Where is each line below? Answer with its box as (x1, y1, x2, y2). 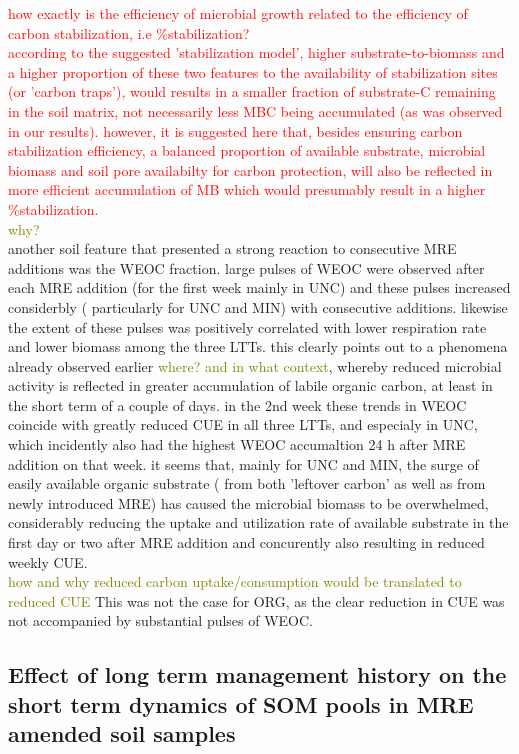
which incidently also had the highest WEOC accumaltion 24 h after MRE (8, 434, 466, 455)
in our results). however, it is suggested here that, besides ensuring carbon (8, 120, 463, 141)
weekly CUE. (8, 551, 88, 572)
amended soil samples (8, 718, 236, 749)
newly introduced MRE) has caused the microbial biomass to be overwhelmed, (8, 492, 489, 513)
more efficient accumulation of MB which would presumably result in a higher (8, 179, 486, 200)
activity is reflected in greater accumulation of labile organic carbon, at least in (8, 375, 493, 396)
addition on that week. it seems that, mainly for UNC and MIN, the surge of (8, 453, 479, 474)
